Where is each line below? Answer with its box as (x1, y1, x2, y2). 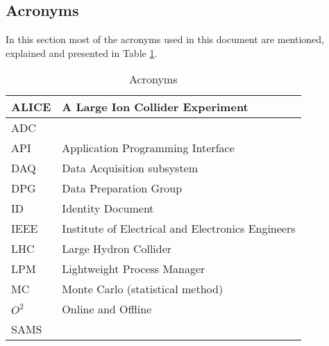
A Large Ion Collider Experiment (62, 99, 248, 115)
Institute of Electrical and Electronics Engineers (62, 220, 296, 237)
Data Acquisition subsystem (62, 160, 199, 176)
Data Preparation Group (62, 180, 183, 197)
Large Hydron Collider (62, 240, 172, 257)
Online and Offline (62, 301, 152, 318)
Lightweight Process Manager (62, 261, 205, 277)
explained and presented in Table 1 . (6, 45, 158, 60)
